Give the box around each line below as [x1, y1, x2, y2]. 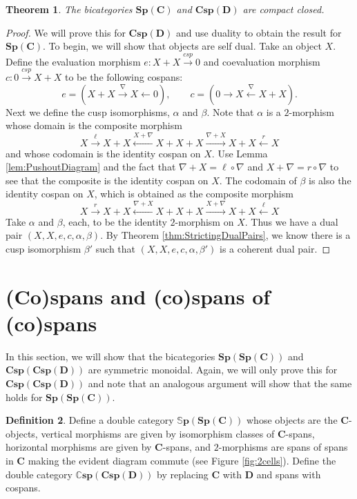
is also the [309, 173, 351, 187]
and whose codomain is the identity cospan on [6, 146, 201, 160]
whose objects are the [247, 413, 338, 427]
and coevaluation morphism [203, 54, 320, 68]
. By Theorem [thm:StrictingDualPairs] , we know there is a [100, 228, 351, 242]
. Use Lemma [211, 146, 268, 160]
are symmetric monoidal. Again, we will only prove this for [88, 362, 338, 377]
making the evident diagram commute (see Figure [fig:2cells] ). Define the [28, 453, 336, 467]
